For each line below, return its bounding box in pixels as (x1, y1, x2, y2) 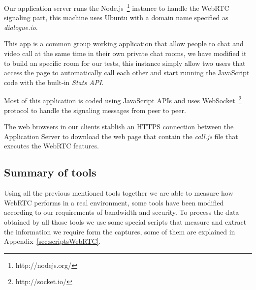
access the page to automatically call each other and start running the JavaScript (4, 67, 250, 78)
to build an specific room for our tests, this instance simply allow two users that (4, 58, 246, 68)
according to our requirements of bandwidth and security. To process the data (4, 207, 239, 217)
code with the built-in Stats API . (4, 77, 104, 87)
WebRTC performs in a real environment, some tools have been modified (4, 197, 224, 207)
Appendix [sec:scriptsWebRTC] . (4, 236, 101, 246)
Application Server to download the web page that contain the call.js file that (4, 131, 238, 141)
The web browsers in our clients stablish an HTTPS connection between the (4, 121, 234, 132)
